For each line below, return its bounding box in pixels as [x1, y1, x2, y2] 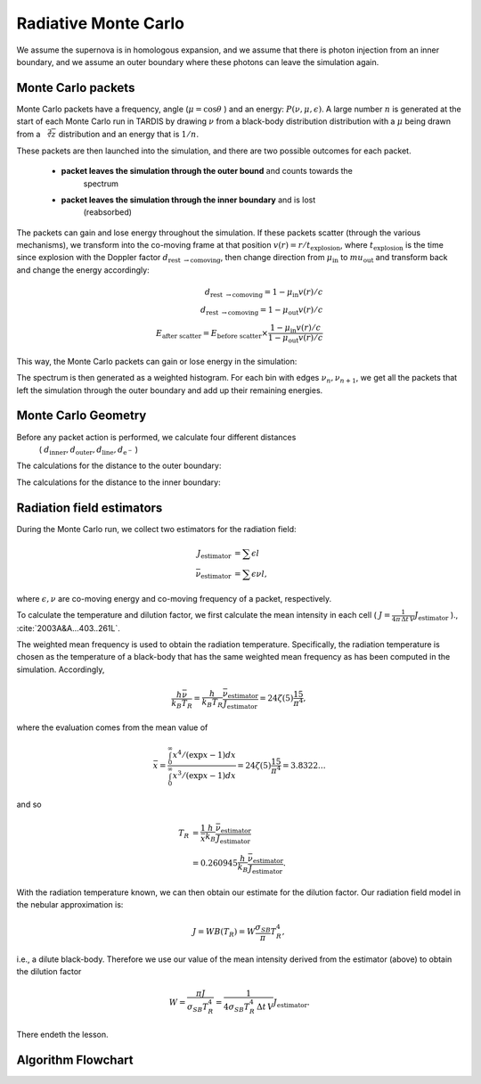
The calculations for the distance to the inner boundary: [16, 477, 222, 488]
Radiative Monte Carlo [16, 13, 184, 33]
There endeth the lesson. [16, 1029, 109, 1039]
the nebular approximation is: [16, 899, 124, 910]
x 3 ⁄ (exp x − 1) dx [172, 769, 236, 781]
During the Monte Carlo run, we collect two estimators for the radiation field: [16, 523, 298, 534]
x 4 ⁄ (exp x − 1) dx [172, 749, 236, 760]
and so [16, 799, 42, 809]
